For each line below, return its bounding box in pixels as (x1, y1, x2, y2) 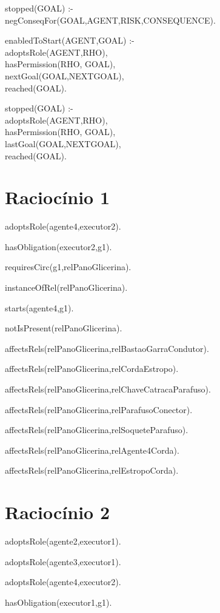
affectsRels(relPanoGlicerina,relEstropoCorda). (5, 464, 179, 477)
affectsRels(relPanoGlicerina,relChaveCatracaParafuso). (5, 383, 211, 395)
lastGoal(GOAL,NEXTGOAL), (5, 137, 121, 150)
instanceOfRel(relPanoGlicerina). (5, 281, 128, 294)
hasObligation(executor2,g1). (5, 240, 112, 253)
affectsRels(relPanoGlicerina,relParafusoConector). (5, 403, 193, 416)
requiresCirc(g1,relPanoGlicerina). (5, 260, 132, 273)
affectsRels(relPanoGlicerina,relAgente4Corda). (5, 443, 179, 456)
